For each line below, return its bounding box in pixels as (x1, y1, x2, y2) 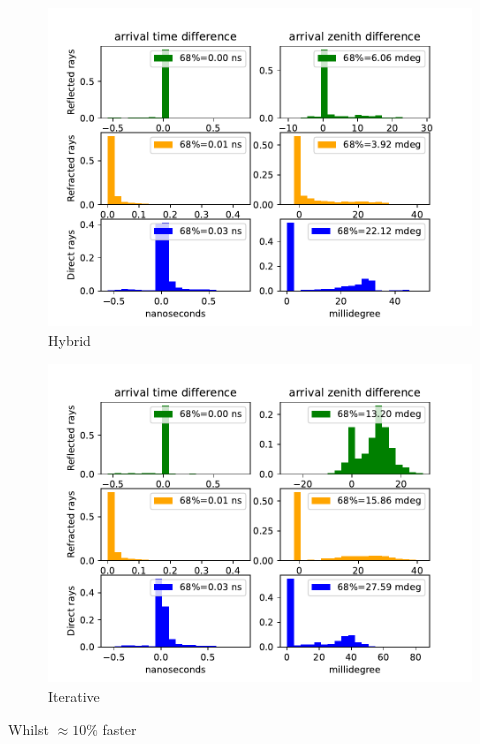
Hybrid (48, 329, 91, 350)
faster (102, 719, 137, 740)
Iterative (48, 685, 100, 706)
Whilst (8, 719, 49, 740)
